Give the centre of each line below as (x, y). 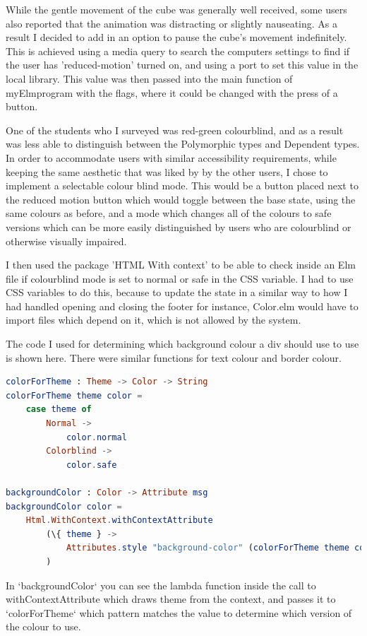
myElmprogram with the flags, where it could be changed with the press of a (172, 92)
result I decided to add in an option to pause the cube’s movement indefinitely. (176, 37)
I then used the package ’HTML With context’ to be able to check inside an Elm (181, 265)
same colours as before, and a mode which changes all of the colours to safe (169, 213)
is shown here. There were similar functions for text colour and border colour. (174, 357)
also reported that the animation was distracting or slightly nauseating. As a (172, 23)
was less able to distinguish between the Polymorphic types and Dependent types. (183, 144)
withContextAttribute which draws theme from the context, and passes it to (171, 599)
